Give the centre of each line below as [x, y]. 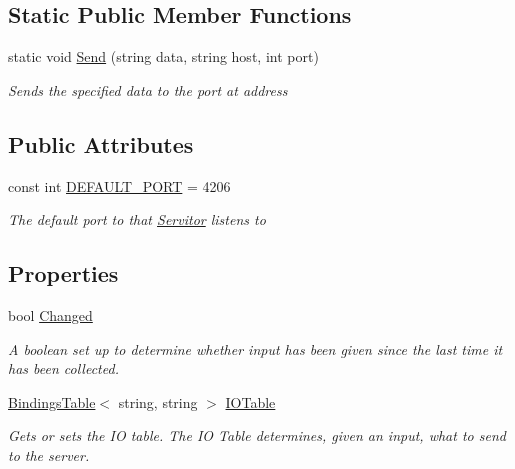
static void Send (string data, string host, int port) [163, 56]
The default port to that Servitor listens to [137, 219]
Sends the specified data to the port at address [148, 89]
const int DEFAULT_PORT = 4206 [119, 185]
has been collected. [63, 368]
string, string [158, 401]
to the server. [49, 454]
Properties [63, 273]
